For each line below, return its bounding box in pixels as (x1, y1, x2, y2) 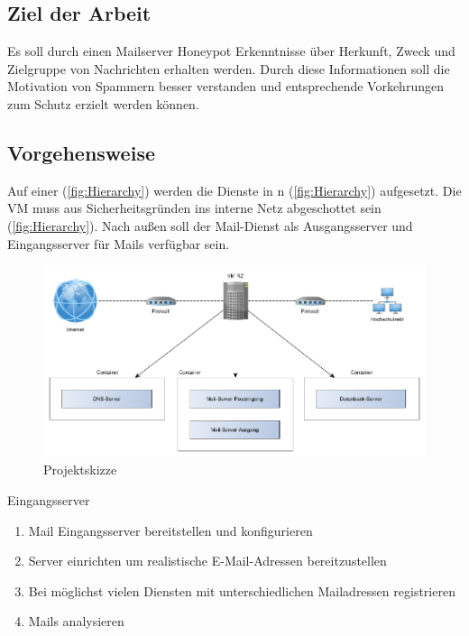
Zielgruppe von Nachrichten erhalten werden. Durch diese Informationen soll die (7, 59, 450, 78)
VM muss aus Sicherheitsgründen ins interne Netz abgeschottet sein (7, 198, 382, 217)
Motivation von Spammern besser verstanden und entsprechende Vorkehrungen (7, 77, 444, 96)
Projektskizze (43, 460, 117, 479)
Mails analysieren (28, 612, 124, 631)
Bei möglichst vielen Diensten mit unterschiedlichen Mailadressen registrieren (28, 581, 455, 600)
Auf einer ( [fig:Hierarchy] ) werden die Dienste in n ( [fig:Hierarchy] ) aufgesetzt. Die (7, 180, 462, 199)
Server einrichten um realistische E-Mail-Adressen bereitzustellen (28, 551, 387, 570)
